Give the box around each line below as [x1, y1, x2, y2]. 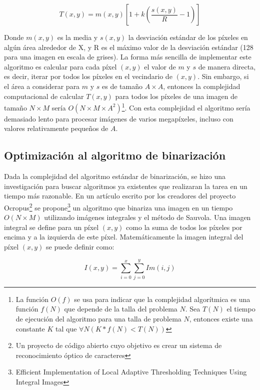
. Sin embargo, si [197, 71, 249, 81]
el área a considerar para [4, 80, 80, 91]
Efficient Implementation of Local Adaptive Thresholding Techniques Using [15, 366, 247, 377]
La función [15, 293, 48, 304]
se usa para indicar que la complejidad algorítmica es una [74, 293, 250, 304]
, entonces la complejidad [163, 80, 240, 91]
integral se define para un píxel [4, 221, 99, 232]
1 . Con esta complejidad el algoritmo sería [121, 101, 250, 112]
